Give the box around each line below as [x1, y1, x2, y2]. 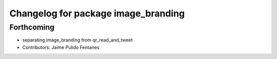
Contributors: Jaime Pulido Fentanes [22, 44, 100, 50]
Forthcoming [9, 23, 55, 32]
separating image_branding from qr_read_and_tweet [22, 37, 133, 43]
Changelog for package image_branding [9, 8, 185, 19]
